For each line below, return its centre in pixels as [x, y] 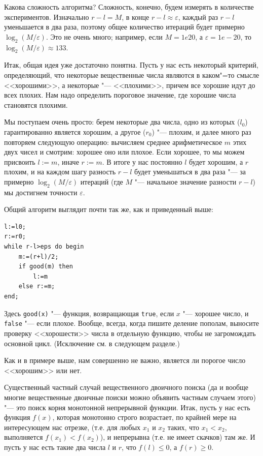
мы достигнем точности [41, 192]
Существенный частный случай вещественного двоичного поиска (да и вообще [126, 387]
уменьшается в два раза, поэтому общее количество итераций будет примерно [124, 27]
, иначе [68, 161]
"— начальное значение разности [185, 181]
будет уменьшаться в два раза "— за [190, 172]
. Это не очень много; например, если [104, 36]
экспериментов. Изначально [47, 17]
